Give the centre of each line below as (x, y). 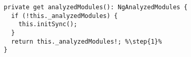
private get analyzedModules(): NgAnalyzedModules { (96, 7)
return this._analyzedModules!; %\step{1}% (87, 41)
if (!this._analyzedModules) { (64, 16)
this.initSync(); (48, 24)
